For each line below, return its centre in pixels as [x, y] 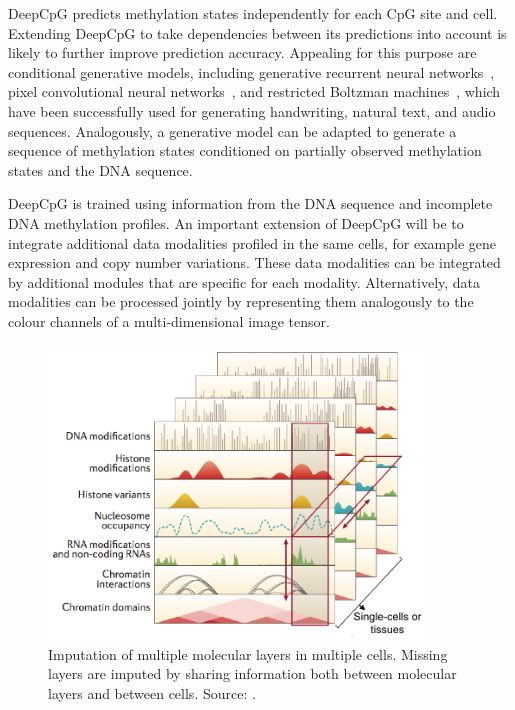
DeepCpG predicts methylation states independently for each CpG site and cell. [253, 13]
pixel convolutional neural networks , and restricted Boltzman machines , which [254, 91]
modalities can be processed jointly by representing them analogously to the [241, 301]
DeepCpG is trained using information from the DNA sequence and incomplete [250, 203]
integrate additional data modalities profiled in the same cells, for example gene [252, 242]
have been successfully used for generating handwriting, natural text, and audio [252, 110]
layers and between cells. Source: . [152, 692]
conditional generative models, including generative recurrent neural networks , [251, 71]
